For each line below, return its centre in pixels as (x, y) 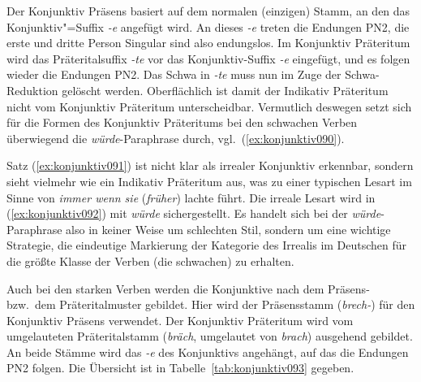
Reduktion (32, 90)
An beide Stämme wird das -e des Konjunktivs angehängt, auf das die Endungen (208, 352)
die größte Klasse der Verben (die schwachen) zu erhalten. (150, 260)
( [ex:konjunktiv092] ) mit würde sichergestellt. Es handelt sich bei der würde (194, 213)
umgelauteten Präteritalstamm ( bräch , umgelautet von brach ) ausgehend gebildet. (210, 336)
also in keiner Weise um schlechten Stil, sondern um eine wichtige (228, 229)
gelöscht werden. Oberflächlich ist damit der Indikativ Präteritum (225, 90)
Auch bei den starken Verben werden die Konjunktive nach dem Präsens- (188, 288)
